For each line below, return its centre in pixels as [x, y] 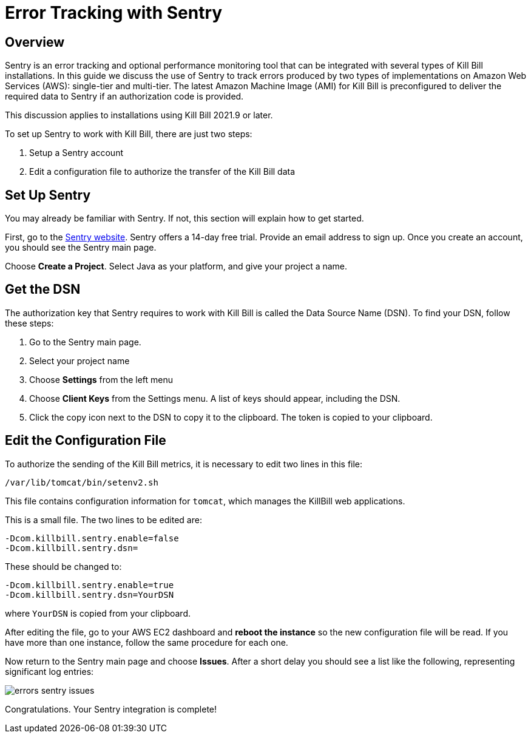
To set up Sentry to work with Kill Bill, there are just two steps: [129, 134]
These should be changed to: [63, 566]
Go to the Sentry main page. [85, 342]
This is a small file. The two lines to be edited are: [103, 520]
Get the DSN [43, 289]
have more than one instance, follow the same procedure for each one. [147, 642]
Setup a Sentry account [76, 153]
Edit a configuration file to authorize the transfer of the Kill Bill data [162, 172]
